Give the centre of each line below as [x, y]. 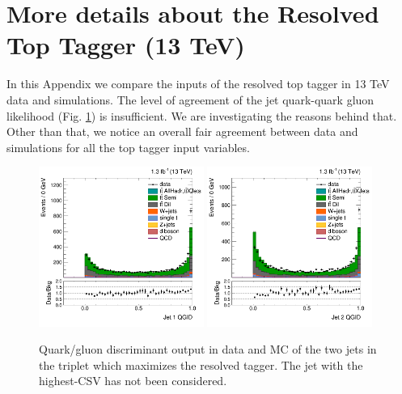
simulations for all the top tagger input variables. [128, 147]
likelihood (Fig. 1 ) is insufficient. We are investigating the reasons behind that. [202, 115]
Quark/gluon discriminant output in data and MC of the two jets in [208, 349]
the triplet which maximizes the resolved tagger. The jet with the [201, 364]
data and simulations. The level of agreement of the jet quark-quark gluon [190, 99]
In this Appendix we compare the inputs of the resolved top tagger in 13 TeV [198, 84]
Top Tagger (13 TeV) [126, 45]
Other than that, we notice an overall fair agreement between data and [182, 131]
